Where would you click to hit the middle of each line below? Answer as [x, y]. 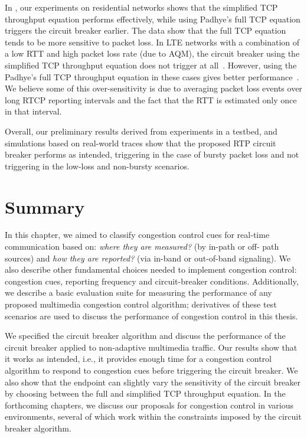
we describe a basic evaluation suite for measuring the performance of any [138, 292]
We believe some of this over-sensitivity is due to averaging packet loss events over [153, 88]
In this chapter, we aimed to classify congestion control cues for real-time [137, 235]
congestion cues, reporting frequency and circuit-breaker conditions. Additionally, [152, 281]
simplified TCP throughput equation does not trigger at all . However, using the [151, 65]
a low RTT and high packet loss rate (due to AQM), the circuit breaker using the [152, 53]
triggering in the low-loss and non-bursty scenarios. [97, 166]
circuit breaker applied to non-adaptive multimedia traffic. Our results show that [151, 347]
